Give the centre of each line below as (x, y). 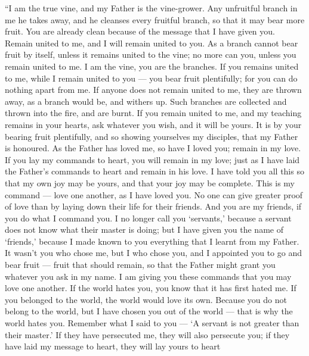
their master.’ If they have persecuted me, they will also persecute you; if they (147, 334)
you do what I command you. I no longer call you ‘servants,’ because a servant (148, 218)
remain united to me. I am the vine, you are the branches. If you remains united (152, 66)
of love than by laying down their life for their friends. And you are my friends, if (153, 206)
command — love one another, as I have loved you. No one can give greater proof (154, 194)
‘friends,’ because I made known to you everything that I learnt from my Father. (152, 241)
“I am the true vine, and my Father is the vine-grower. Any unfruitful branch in (151, 8)
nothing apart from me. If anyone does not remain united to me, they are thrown (153, 90)
